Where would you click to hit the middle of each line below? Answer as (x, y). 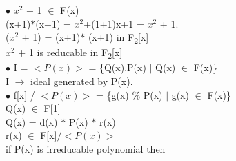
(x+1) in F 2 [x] (118, 38)
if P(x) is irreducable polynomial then (86, 149)
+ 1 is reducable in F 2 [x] (70, 53)
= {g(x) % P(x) (129, 94)
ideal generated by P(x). (82, 81)
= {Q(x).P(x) (117, 67)
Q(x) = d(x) (32, 121)
